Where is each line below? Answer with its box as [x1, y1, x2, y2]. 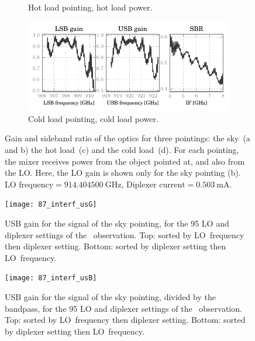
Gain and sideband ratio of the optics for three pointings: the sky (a [5, 132, 250, 144]
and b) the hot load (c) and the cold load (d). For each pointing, [5, 143, 239, 155]
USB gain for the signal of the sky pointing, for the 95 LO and [5, 217, 229, 229]
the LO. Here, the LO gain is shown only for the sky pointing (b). [5, 166, 241, 179]
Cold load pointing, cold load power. [28, 112, 158, 124]
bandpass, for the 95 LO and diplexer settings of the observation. [5, 302, 242, 314]
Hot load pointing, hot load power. [28, 1, 153, 13]
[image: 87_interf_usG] [5, 200, 97, 209]
